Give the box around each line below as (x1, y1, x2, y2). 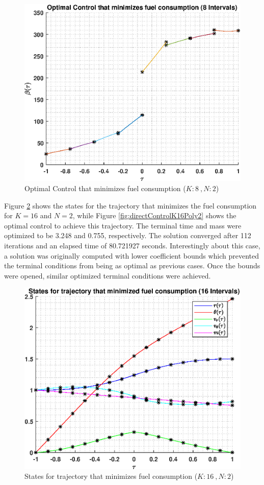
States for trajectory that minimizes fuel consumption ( (24, 471, 198, 481)
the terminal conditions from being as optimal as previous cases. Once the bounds (4, 260, 260, 271)
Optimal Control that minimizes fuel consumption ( (24, 183, 186, 194)
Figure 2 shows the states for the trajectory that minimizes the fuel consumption (4, 200, 257, 211)
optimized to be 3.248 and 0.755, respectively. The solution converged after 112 (4, 230, 251, 241)
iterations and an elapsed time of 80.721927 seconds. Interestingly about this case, (4, 240, 260, 251)
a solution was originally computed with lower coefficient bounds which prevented (4, 250, 259, 261)
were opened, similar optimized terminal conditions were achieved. (4, 270, 211, 281)
